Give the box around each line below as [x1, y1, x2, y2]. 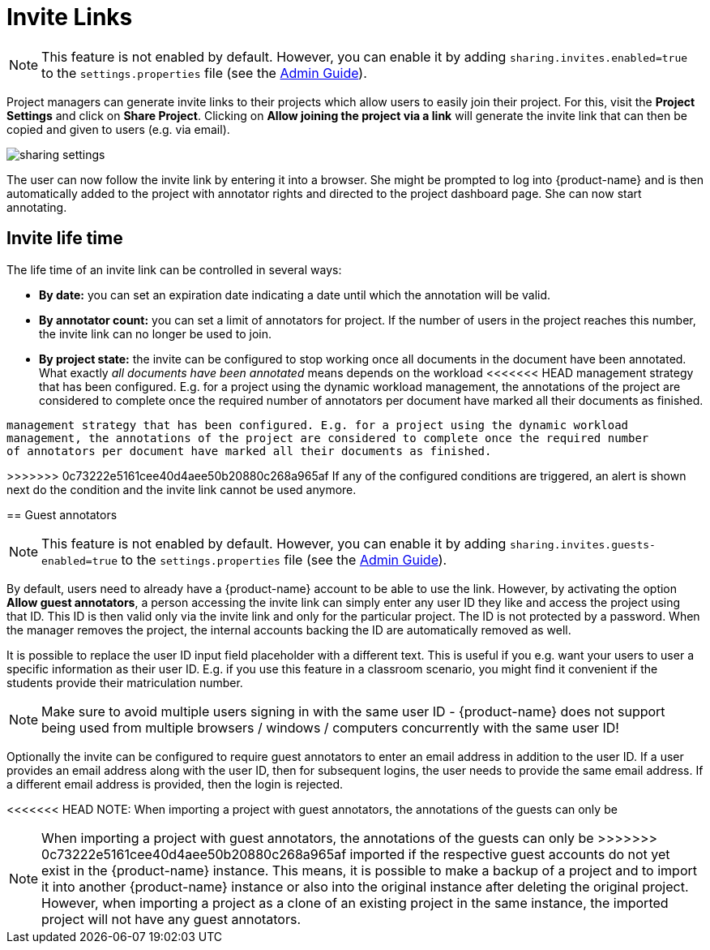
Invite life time [6, 228, 123, 249]
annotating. [6, 200, 67, 214]
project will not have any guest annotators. [41, 910, 302, 927]
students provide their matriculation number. [6, 675, 243, 690]
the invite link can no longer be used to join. [39, 326, 272, 341]
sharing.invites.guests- [509, 538, 656, 551]
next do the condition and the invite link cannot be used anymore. [6, 482, 357, 496]
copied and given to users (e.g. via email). [6, 122, 230, 136]
